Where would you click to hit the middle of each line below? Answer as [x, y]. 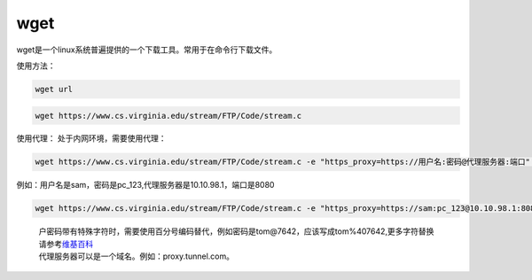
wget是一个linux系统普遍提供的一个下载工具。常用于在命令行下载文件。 [147, 50]
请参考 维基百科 [66, 244]
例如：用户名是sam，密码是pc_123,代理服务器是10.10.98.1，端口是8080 [145, 185]
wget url [54, 89]
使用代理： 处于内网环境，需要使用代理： [91, 138]
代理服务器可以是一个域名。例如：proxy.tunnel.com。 [137, 256]
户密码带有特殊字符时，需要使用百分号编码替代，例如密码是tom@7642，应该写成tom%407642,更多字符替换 [236, 231]
